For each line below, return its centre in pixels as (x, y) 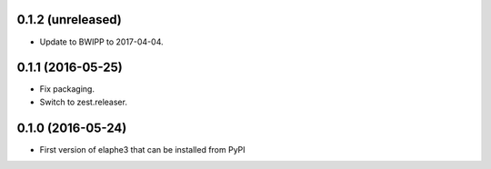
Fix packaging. (67, 89)
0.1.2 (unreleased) (69, 20)
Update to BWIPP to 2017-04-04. (101, 42)
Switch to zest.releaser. (83, 102)
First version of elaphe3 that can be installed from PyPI (142, 149)
